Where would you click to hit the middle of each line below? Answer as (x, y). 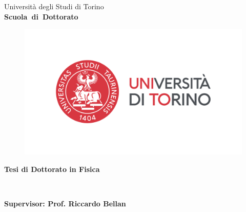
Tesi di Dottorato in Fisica (52, 169)
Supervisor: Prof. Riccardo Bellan (65, 204)
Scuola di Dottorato (41, 16)
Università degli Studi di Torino (54, 6)
